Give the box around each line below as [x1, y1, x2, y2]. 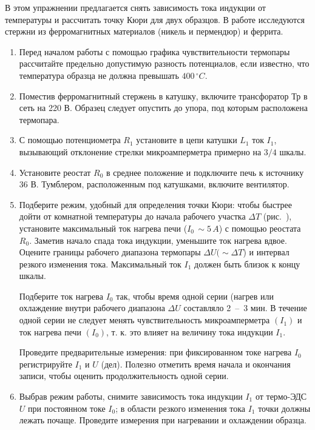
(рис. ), [263, 210, 292, 223]
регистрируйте [19, 357, 72, 370]
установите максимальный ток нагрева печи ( [19, 221, 188, 234]
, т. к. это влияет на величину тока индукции [106, 325, 273, 338]
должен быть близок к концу [194, 257, 300, 270]
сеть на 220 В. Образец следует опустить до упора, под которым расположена [19, 101, 308, 114]
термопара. [19, 113, 59, 126]
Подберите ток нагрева [19, 289, 103, 302]
